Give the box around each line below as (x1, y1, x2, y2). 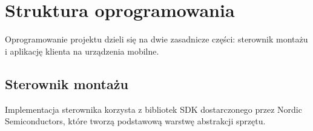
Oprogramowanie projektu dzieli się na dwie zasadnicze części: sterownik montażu (5, 33, 308, 45)
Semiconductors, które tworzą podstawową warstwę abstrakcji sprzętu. (5, 115, 266, 127)
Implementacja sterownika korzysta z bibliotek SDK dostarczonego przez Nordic (5, 102, 302, 115)
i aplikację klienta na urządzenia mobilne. (5, 44, 159, 57)
